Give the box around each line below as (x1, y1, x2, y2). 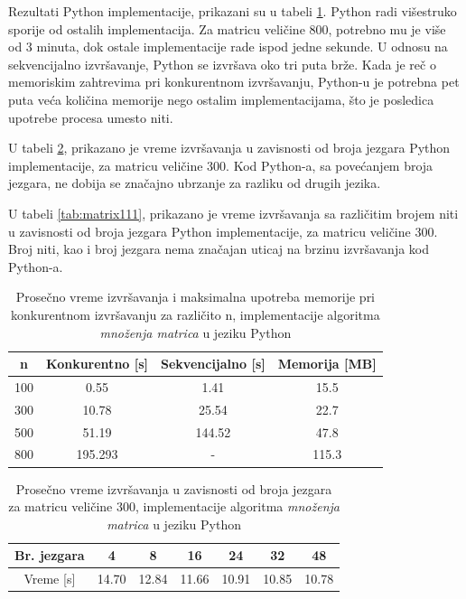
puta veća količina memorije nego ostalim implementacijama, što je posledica (8, 89, 434, 108)
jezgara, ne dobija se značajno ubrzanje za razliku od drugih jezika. (8, 173, 381, 192)
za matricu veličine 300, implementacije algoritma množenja (8, 497, 340, 516)
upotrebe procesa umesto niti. (8, 108, 173, 126)
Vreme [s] (23, 569, 76, 588)
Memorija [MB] (277, 354, 377, 373)
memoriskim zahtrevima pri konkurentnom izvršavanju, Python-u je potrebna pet (8, 72, 460, 91)
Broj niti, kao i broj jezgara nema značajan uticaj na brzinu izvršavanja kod (8, 239, 430, 258)
